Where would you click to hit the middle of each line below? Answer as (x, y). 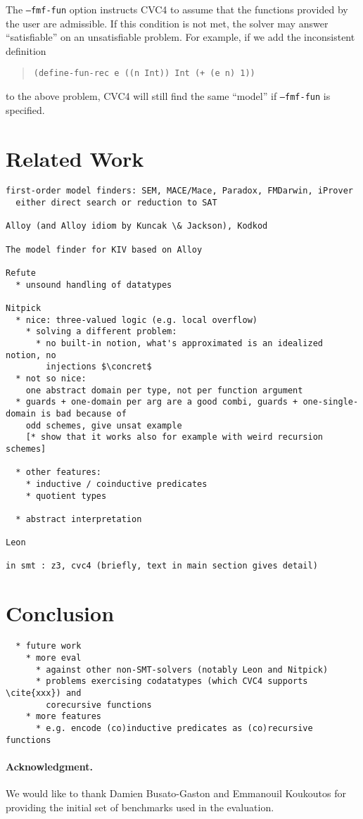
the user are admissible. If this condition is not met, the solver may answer (167, 23)
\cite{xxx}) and (44, 693)
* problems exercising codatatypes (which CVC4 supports (172, 681)
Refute (21, 273)
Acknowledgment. (49, 766)
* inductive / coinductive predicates (116, 484)
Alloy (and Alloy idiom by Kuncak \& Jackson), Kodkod (137, 226)
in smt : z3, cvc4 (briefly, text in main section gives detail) (162, 566)
